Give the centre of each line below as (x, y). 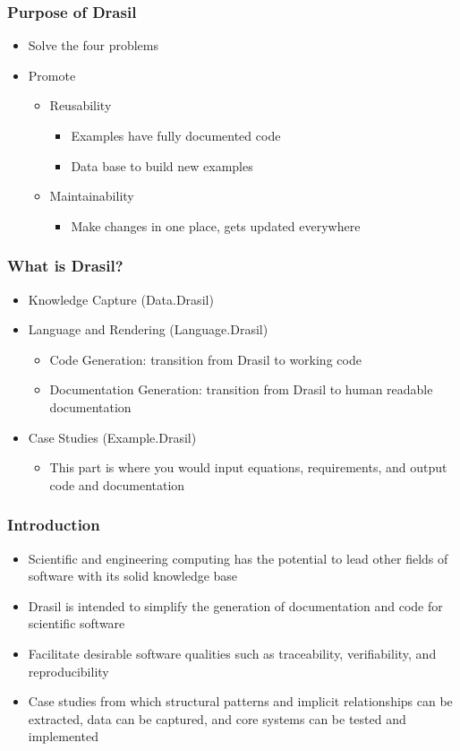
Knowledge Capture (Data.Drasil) (121, 299)
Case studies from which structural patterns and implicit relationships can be (240, 701)
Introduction (54, 525)
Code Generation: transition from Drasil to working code (205, 359)
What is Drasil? (65, 266)
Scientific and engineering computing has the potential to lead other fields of (238, 558)
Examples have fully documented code (176, 135)
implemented (63, 736)
